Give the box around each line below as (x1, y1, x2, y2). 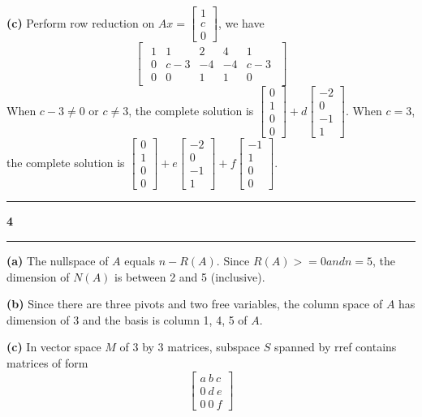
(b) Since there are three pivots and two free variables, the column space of (6, 295, 383, 312)
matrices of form (6, 355, 88, 372)
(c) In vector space (6, 338, 101, 355)
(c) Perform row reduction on (6, 14, 155, 31)
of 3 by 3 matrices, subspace (119, 338, 261, 355)
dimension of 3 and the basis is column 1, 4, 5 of (6, 311, 248, 328)
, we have (217, 14, 265, 31)
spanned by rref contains (273, 338, 397, 355)
